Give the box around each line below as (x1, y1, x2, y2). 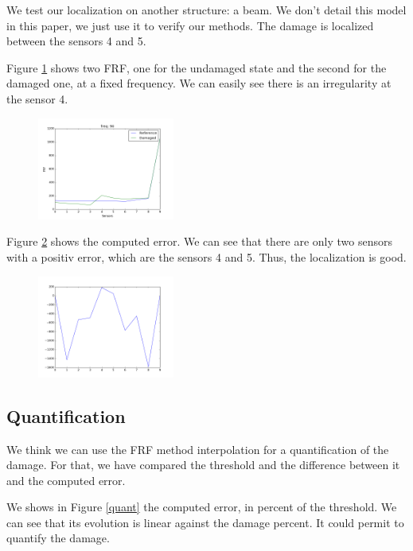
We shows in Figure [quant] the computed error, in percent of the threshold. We (6, 499, 397, 515)
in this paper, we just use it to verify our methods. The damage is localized (6, 17, 374, 33)
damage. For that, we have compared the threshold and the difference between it (6, 456, 400, 473)
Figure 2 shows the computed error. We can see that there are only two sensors (6, 233, 393, 250)
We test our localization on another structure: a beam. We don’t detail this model (6, 2, 407, 17)
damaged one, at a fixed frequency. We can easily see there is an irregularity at (6, 75, 392, 91)
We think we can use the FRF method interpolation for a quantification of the (6, 440, 389, 457)
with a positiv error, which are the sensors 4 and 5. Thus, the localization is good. (6, 248, 407, 265)
